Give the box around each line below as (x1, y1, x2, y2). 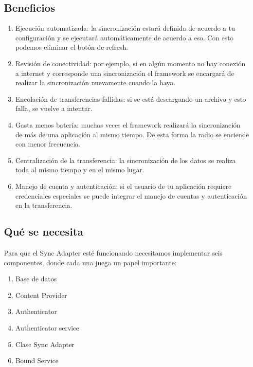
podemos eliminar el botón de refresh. (15, 42, 128, 52)
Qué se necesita (4, 224, 83, 239)
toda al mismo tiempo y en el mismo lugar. (15, 165, 145, 175)
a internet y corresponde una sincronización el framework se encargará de (15, 68, 235, 78)
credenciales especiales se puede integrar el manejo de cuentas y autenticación (15, 190, 247, 201)
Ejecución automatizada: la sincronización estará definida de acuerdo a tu (15, 23, 235, 33)
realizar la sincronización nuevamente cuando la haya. (15, 77, 176, 88)
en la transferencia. (15, 200, 72, 210)
